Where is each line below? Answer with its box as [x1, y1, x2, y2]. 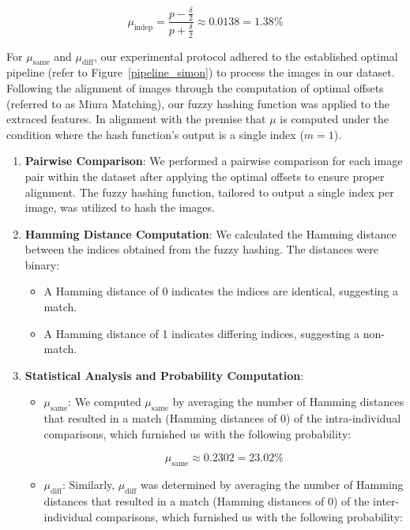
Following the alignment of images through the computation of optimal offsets [6, 79, 384, 96]
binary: [24, 256, 60, 273]
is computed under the [280, 111, 389, 127]
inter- [373, 493, 400, 509]
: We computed [68, 393, 141, 410]
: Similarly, [62, 476, 115, 493]
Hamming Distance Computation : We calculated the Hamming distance [24, 225, 397, 242]
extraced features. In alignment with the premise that [6, 111, 266, 127]
